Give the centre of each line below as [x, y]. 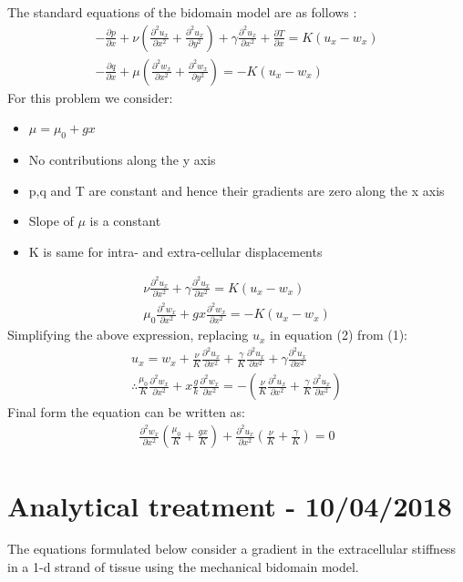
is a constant [125, 221]
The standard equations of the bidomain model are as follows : [182, 12]
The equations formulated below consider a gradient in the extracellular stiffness [232, 549]
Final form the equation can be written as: [126, 412]
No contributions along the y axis [122, 160]
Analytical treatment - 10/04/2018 [230, 505]
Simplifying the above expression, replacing [128, 335]
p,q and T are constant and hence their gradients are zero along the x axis [237, 190]
